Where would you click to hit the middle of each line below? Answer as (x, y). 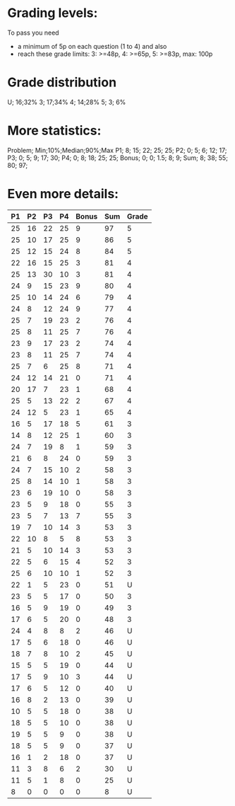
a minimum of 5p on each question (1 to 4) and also (92, 46)
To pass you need (33, 33)
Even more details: (63, 194)
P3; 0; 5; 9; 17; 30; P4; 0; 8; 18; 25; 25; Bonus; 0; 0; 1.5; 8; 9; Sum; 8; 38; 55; (117, 158)
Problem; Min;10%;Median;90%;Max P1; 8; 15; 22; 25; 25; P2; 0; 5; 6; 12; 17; (117, 150)
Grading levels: (53, 13)
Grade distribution (62, 82)
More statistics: (54, 131)
